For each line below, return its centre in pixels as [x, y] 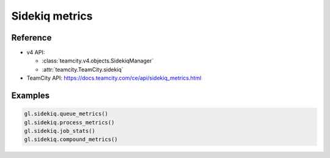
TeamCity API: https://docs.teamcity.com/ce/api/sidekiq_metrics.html [114, 78]
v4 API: [36, 53]
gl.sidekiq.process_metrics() [69, 122]
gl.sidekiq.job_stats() [60, 131]
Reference [31, 38]
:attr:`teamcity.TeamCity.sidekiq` [82, 69]
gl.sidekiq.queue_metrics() [66, 114]
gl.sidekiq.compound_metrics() [71, 140]
